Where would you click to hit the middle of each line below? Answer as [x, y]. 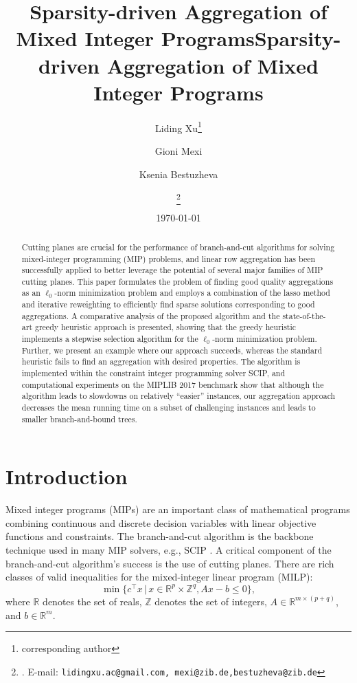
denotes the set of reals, [92, 601]
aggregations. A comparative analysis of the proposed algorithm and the [151, 315]
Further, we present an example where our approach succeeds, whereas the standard [172, 350]
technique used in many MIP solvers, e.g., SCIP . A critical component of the [169, 550]
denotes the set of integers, [211, 601]
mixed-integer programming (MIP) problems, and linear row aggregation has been [169, 258]
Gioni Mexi [178, 150]
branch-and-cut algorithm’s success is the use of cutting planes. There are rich [170, 563]
